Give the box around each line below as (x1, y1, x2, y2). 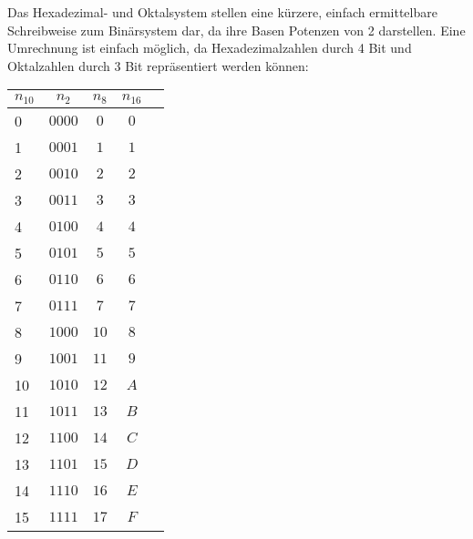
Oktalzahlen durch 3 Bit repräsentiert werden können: (7, 56, 309, 75)
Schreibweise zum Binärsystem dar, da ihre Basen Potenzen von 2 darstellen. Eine (7, 20, 466, 39)
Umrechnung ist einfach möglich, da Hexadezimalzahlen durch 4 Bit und (7, 38, 412, 57)
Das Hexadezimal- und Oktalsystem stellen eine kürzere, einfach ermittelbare (7, 3, 437, 21)
